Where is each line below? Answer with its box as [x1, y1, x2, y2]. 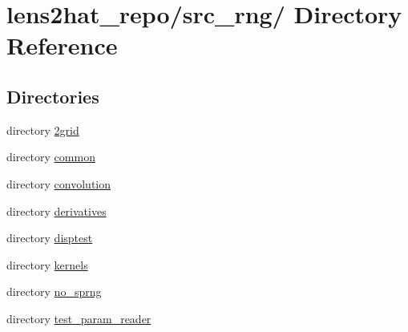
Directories [6, 83, 99, 108]
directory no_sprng [6, 283, 102, 300]
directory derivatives [6, 202, 107, 219]
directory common [6, 148, 95, 165]
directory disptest [6, 229, 93, 246]
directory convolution [6, 175, 111, 192]
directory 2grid [6, 121, 79, 138]
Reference [6, 29, 118, 62]
